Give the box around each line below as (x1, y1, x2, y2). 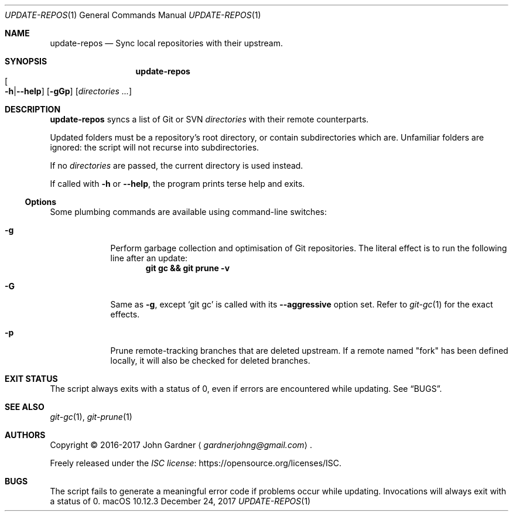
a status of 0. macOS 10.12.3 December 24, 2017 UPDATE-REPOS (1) (50, 496, 311, 506)
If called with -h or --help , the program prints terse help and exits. (50, 179, 305, 189)
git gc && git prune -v (145, 263, 230, 273)
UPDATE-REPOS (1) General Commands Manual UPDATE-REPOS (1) (5, 10, 261, 20)
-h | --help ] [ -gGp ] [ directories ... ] (5, 86, 132, 96)
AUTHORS (5, 430, 46, 440)
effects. (110, 309, 140, 319)
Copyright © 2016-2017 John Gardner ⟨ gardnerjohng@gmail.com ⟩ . (50, 440, 312, 450)
